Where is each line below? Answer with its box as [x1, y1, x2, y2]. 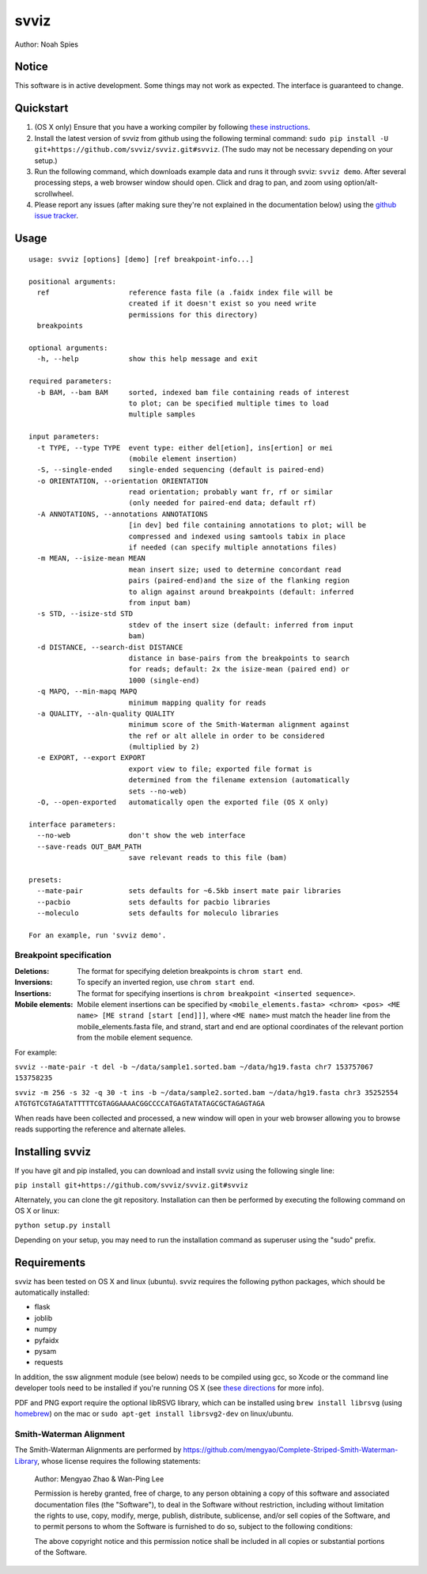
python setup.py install [14, 1221, 111, 1230]
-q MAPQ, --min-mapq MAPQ [36, 687, 138, 696]
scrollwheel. [34, 188, 74, 198]
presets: [28, 875, 62, 884]
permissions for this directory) [128, 310, 259, 319]
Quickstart [14, 101, 69, 115]
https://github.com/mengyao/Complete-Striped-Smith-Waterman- [183, 1445, 399, 1454]
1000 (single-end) [128, 675, 200, 685]
